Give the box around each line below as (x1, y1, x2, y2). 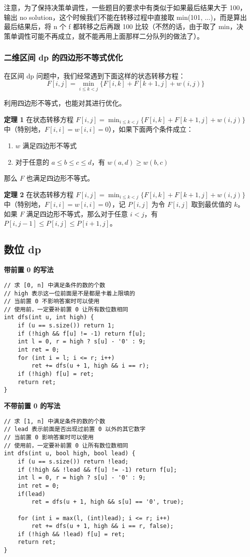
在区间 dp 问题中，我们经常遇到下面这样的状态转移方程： (4, 70, 185, 80)
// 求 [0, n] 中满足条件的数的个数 (4, 281, 105, 289)
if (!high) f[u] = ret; (17, 371, 94, 378)
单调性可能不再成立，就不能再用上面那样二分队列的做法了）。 (10, 31, 204, 41)
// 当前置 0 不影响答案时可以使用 (4, 298, 100, 305)
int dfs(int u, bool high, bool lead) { (4, 450, 136, 457)
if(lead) (17, 490, 45, 497)
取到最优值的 (191, 199, 232, 209)
